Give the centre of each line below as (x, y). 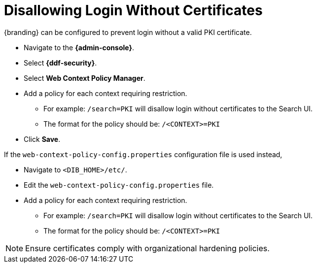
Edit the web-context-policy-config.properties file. (119, 185)
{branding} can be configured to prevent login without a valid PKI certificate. (128, 32)
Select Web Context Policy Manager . (85, 78)
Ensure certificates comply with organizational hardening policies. (147, 248)
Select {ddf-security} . (60, 63)
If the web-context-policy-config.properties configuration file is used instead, (143, 154)
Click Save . (42, 139)
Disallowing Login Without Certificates (133, 10)
